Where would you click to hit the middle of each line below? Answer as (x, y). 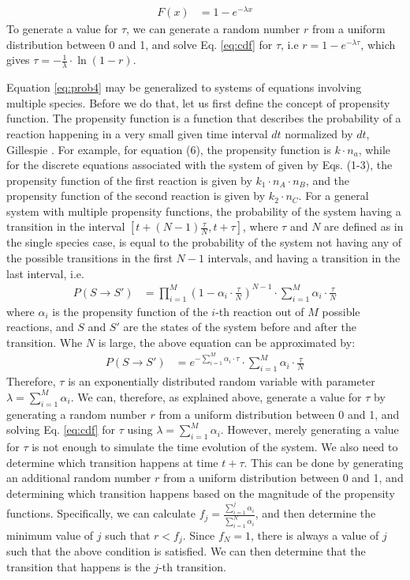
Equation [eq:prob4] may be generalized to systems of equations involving (184, 87)
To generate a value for (62, 29)
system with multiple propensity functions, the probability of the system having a (204, 211)
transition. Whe (45, 342)
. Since (199, 535)
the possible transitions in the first (89, 258)
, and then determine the (315, 513)
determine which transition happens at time (112, 462)
